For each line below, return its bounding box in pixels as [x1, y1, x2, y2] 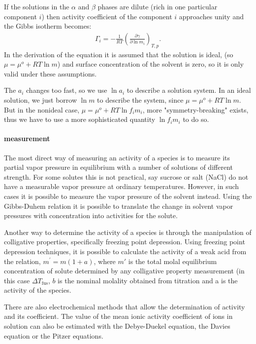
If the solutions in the [4, 1, 69, 11]
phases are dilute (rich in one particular [97, 1, 218, 11]
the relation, [4, 256, 41, 266]
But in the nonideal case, [4, 104, 80, 115]
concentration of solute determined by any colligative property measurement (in [4, 266, 245, 276]
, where [94, 256, 116, 266]
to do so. [183, 114, 209, 124]
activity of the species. [4, 285, 71, 295]
